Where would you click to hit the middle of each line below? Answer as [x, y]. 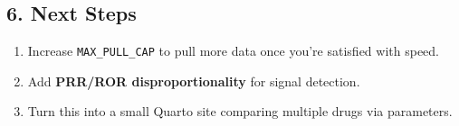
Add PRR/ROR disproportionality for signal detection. [194, 81]
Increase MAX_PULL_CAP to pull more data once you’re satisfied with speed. [233, 51]
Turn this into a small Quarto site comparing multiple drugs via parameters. [240, 111]
